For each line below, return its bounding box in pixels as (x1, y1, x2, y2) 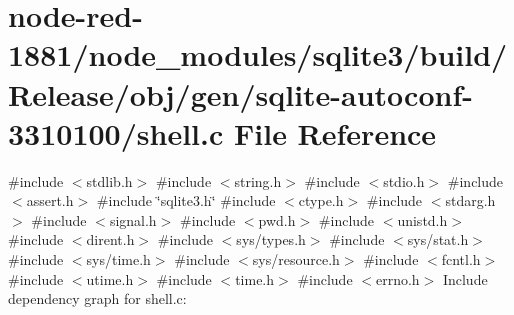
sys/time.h (86, 249, 151, 270)
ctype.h (298, 190, 344, 211)
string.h (234, 170, 282, 191)
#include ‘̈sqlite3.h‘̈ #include (96, 190, 276, 211)
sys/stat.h (407, 229, 469, 250)
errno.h (375, 268, 420, 289)
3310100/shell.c (8, 112, 224, 153)
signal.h (109, 209, 157, 230)
